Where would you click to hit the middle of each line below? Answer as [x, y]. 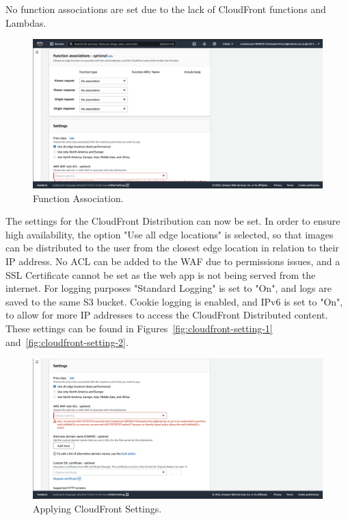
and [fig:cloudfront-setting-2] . [67, 342]
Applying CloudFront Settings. [97, 509]
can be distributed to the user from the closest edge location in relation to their [172, 248]
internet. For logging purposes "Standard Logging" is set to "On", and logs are [169, 288]
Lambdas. [26, 22]
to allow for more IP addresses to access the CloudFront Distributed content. [167, 315]
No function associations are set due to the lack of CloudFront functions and [166, 9]
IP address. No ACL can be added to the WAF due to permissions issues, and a [173, 261]
